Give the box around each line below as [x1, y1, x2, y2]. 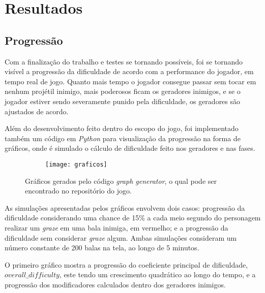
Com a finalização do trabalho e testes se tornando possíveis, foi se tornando [5, 56, 243, 67]
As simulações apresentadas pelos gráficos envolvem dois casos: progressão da [5, 202, 245, 213]
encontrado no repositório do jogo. [25, 185, 132, 196]
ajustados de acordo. [5, 106, 69, 116]
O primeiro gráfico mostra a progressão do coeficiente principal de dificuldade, [5, 259, 248, 270]
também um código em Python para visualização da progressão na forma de [5, 133, 241, 143]
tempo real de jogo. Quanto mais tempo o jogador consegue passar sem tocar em [5, 76, 256, 86]
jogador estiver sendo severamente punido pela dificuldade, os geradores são [5, 95, 241, 106]
